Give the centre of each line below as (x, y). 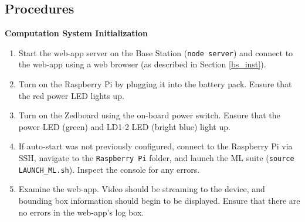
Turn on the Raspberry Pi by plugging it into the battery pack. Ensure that (155, 84)
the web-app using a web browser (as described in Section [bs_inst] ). (142, 64)
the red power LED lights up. (71, 95)
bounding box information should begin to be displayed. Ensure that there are (159, 200)
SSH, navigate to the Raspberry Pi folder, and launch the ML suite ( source (156, 158)
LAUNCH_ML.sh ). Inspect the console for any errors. (109, 169)
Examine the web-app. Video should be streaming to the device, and (142, 189)
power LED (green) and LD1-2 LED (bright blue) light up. (124, 126)
